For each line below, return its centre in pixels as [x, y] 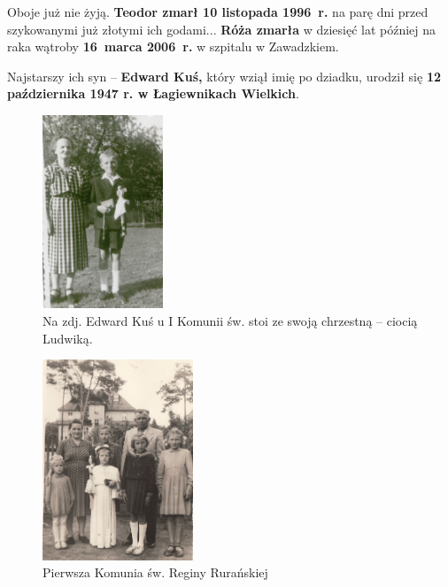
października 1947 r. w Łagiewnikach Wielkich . [153, 93]
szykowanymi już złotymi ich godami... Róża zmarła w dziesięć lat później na [222, 29]
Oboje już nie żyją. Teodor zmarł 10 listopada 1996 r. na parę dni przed [218, 12]
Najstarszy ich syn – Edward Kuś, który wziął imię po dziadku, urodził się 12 [224, 76]
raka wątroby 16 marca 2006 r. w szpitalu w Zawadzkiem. [173, 46]
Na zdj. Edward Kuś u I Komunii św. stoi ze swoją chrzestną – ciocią [230, 321]
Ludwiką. [68, 338]
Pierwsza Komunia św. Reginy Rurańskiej [155, 572]
